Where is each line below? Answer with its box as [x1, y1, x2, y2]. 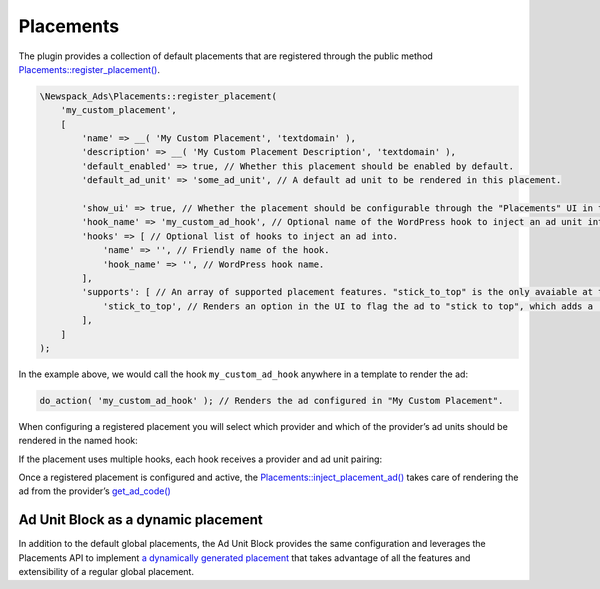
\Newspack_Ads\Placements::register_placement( [39, 90, 277, 102]
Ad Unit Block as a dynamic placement [18, 511, 264, 529]
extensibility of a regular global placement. [18, 566, 195, 578]
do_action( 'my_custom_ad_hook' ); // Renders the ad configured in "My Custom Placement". [39, 395, 504, 406]
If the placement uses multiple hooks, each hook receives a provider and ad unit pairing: [18, 453, 383, 465]
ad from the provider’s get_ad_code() [18, 485, 172, 497]
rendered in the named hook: [18, 435, 139, 447]
